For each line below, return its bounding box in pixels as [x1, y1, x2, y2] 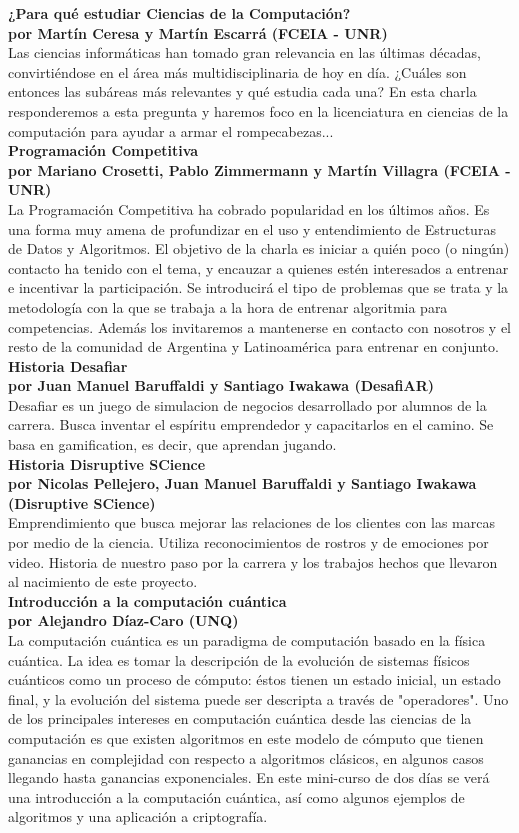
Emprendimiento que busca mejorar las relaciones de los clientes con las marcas [8, 512, 495, 533]
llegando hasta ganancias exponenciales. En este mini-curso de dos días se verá [8, 767, 490, 788]
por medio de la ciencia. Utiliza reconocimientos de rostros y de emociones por [8, 532, 489, 553]
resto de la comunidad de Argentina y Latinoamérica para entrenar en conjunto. [8, 336, 499, 357]
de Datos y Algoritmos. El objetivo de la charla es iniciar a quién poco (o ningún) [8, 238, 510, 259]
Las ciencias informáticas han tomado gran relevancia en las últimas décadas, [8, 42, 481, 63]
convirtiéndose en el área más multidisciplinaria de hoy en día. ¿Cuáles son [8, 61, 467, 82]
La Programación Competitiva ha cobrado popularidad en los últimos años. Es [8, 198, 490, 219]
